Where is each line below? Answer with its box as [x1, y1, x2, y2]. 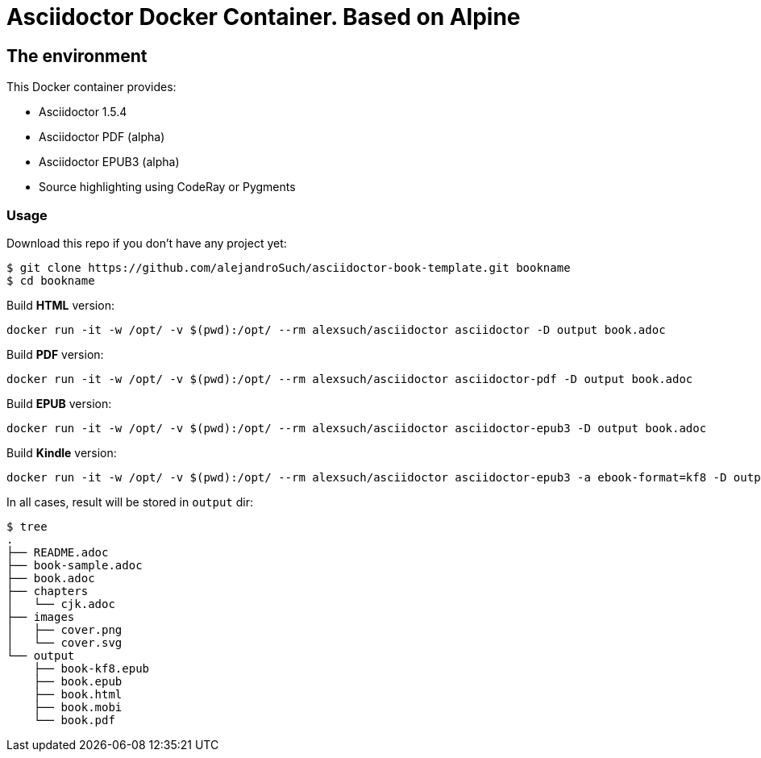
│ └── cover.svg [6, 635, 123, 649]
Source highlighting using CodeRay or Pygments [39, 180, 296, 194]
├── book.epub [33, 674, 123, 688]
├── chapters [6, 584, 89, 598]
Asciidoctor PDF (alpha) [39, 130, 165, 144]
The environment [6, 45, 148, 66]
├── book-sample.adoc [6, 558, 143, 572]
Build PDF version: [6, 347, 104, 361]
